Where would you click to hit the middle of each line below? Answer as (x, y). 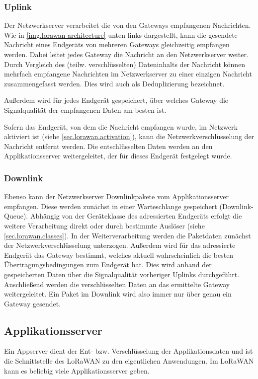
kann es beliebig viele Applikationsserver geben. (77, 370)
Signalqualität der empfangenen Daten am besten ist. (85, 110)
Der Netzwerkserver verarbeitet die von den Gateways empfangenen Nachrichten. (128, 25)
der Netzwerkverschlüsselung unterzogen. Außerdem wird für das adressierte (120, 245)
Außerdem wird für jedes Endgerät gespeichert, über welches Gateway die (116, 100)
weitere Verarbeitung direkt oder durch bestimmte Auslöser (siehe (104, 225)
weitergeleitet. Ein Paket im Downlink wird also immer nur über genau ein (118, 294)
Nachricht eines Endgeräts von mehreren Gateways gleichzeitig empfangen (117, 44)
